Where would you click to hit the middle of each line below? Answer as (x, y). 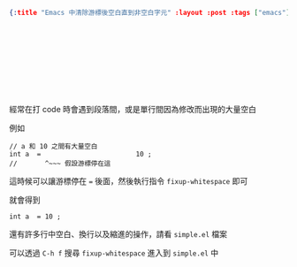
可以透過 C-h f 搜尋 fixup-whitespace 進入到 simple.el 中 (114, 253)
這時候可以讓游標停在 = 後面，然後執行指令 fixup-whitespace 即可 (129, 180)
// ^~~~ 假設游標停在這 (60, 164)
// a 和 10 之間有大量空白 (53, 146)
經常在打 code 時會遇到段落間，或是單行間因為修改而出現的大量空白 (133, 109)
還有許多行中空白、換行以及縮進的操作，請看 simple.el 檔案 (118, 233)
